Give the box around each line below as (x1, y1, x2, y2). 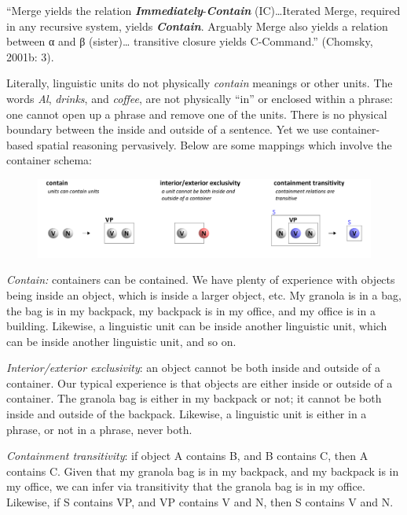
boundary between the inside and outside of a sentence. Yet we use (6, 121, 328, 138)
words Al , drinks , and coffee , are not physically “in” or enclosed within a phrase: (6, 90, 393, 106)
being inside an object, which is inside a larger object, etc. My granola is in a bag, (6, 286, 401, 303)
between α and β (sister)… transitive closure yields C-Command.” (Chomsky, (6, 33, 373, 50)
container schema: (6, 152, 92, 168)
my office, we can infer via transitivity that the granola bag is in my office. (6, 478, 365, 495)
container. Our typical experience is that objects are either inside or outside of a (6, 374, 393, 391)
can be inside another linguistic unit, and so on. (6, 333, 236, 349)
